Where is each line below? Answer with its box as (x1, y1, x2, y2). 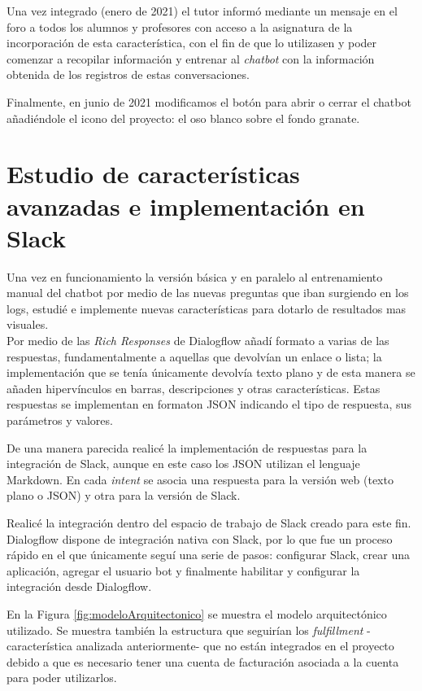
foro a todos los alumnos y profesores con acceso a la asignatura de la (7, 18, 353, 35)
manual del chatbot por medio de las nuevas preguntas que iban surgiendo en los (7, 284, 409, 301)
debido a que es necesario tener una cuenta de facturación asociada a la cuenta (7, 653, 399, 670)
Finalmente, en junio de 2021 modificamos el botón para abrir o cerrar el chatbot (7, 93, 411, 110)
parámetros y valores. (7, 412, 113, 428)
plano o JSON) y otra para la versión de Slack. (7, 487, 241, 504)
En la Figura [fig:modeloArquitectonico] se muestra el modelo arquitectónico (7, 605, 387, 622)
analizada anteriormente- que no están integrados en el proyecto (76, 637, 394, 654)
